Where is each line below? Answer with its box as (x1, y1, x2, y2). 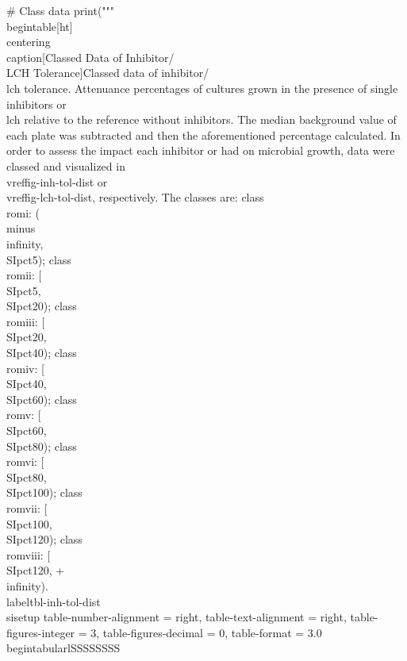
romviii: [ (6, 546, 51, 563)
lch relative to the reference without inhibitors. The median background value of (6, 111, 397, 128)
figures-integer (6, 624, 75, 640)
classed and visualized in (6, 157, 125, 174)
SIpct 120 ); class (6, 531, 83, 548)
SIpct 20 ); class (6, 298, 77, 314)
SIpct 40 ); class (6, 344, 77, 361)
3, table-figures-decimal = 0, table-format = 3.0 (90, 624, 322, 640)
